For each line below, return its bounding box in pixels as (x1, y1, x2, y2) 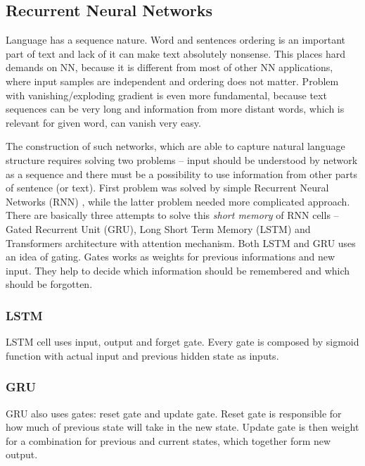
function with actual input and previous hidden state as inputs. (6, 348, 279, 363)
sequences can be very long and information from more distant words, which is (6, 101, 345, 116)
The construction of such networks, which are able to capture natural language (6, 139, 345, 153)
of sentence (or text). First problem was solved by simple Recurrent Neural (6, 180, 329, 195)
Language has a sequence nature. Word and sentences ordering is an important (6, 32, 345, 47)
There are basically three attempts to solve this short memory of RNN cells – (6, 208, 339, 222)
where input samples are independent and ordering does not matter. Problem (6, 73, 339, 88)
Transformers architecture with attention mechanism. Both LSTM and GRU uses (6, 235, 356, 250)
